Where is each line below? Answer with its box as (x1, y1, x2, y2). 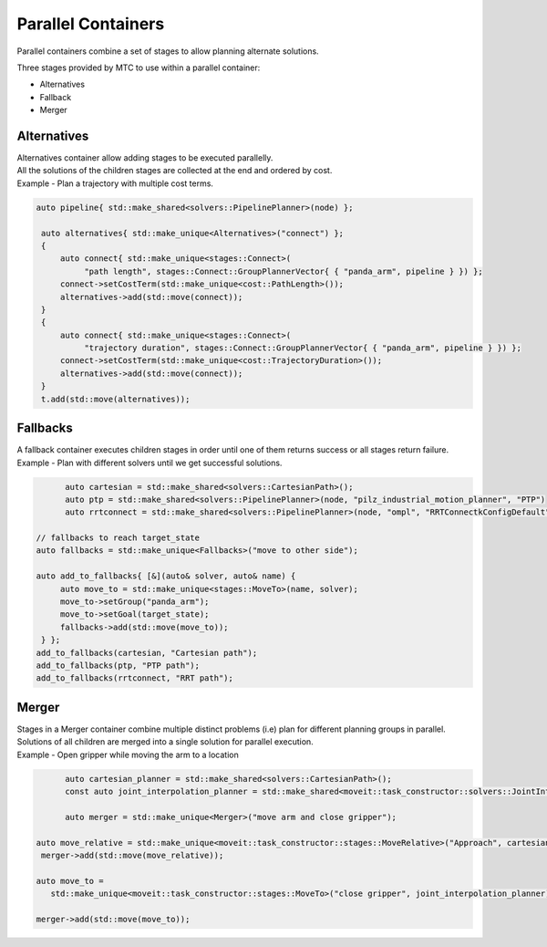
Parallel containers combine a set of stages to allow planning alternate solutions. (16, 46, 319, 57)
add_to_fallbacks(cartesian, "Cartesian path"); (36, 648, 258, 658)
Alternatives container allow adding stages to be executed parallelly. (16, 152, 273, 163)
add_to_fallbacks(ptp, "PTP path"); (36, 660, 201, 671)
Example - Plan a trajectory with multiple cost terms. (16, 178, 214, 189)
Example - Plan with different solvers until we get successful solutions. (16, 457, 283, 468)
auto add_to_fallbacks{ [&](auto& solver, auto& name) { (36, 571, 296, 581)
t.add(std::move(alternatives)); (41, 393, 191, 404)
